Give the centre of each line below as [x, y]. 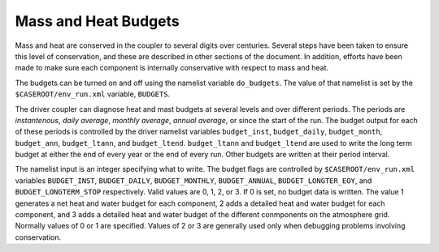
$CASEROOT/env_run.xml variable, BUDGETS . [93, 94]
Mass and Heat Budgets [98, 21]
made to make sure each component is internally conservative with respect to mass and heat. [172, 68]
